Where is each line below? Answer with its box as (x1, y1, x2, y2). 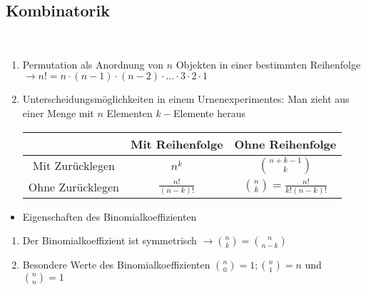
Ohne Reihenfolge (234, 135, 337, 152)
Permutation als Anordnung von (22, 56, 163, 71)
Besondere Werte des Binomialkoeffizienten (22, 257, 210, 272)
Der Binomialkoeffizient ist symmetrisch (22, 233, 197, 248)
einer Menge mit (22, 105, 94, 120)
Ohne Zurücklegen (28, 178, 119, 195)
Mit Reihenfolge (130, 135, 223, 152)
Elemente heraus (173, 105, 245, 120)
